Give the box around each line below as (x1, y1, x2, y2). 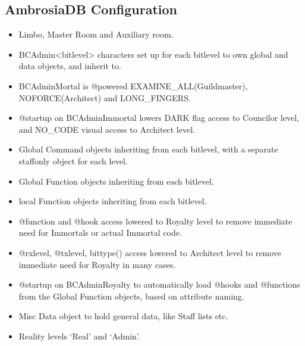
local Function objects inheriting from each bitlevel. (18, 195, 207, 207)
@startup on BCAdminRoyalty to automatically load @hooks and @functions (18, 278, 300, 291)
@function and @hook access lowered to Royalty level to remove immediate (18, 214, 293, 227)
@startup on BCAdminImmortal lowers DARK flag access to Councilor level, (18, 111, 299, 124)
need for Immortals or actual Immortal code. (18, 226, 182, 239)
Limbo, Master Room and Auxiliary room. (18, 28, 174, 40)
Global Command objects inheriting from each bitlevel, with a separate (18, 143, 278, 155)
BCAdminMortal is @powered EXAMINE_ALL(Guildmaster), (18, 79, 248, 92)
